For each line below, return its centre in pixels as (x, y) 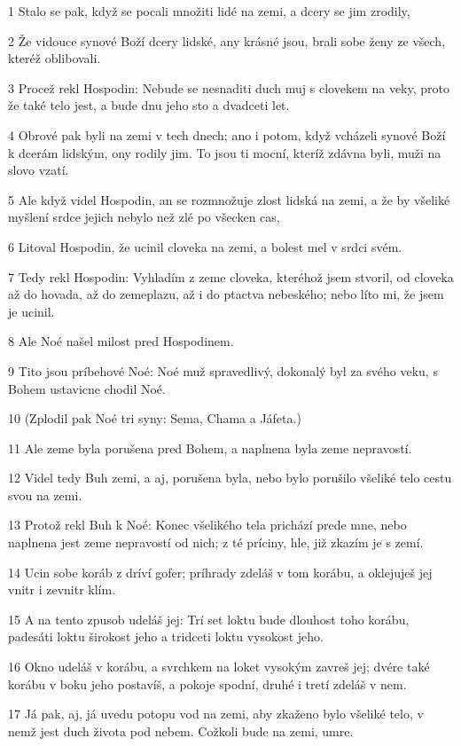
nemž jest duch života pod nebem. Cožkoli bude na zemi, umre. (181, 730)
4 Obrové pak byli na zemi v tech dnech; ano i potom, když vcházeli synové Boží (227, 134)
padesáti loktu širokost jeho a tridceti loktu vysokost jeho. (166, 636)
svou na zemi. (45, 495)
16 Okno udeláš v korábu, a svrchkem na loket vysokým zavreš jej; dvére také (219, 667)
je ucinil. (31, 311)
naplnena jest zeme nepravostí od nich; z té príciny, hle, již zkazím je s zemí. (216, 542)
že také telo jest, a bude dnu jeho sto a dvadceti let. (149, 105)
